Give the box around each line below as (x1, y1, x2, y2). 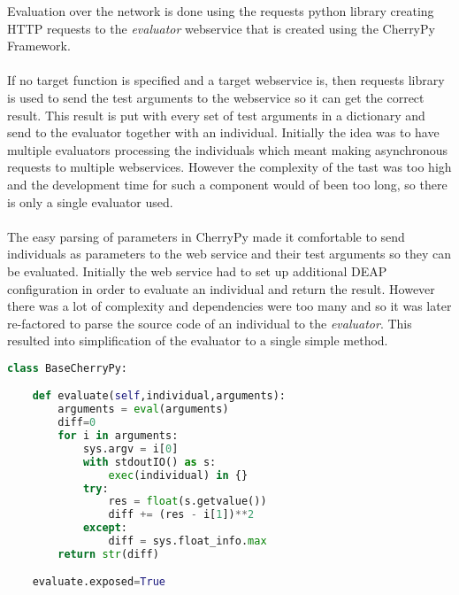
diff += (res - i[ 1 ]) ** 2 (108, 508, 255, 522)
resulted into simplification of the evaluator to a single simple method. (7, 331, 388, 350)
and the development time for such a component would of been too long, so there (7, 174, 448, 193)
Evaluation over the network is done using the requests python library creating (7, 2, 434, 19)
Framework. (7, 36, 71, 55)
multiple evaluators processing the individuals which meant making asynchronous (7, 140, 448, 158)
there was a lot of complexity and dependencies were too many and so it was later (7, 297, 452, 315)
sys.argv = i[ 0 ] (82, 442, 179, 455)
